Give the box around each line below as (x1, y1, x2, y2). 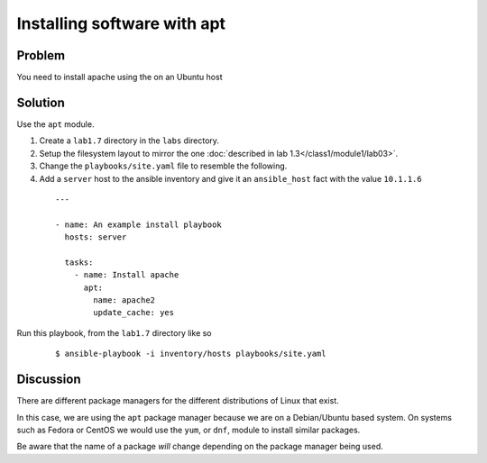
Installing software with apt (16, 14, 225, 33)
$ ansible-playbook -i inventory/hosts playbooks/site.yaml (55, 349, 326, 359)
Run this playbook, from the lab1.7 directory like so (16, 327, 212, 338)
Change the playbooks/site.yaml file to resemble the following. (39, 160, 288, 171)
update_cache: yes (93, 307, 175, 318)
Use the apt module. (16, 118, 95, 130)
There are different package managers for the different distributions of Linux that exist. (16, 395, 340, 406)
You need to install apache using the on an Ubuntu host (16, 72, 223, 83)
